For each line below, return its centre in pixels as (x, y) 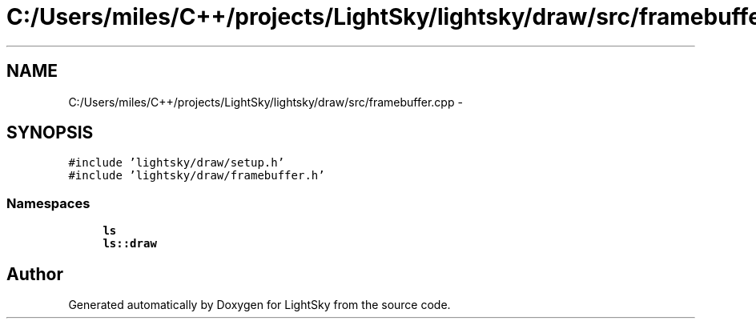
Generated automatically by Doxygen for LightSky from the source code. (259, 305)
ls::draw (130, 244)
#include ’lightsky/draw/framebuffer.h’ (197, 176)
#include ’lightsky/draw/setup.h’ (177, 163)
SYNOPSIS (50, 133)
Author (35, 274)
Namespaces (48, 203)
